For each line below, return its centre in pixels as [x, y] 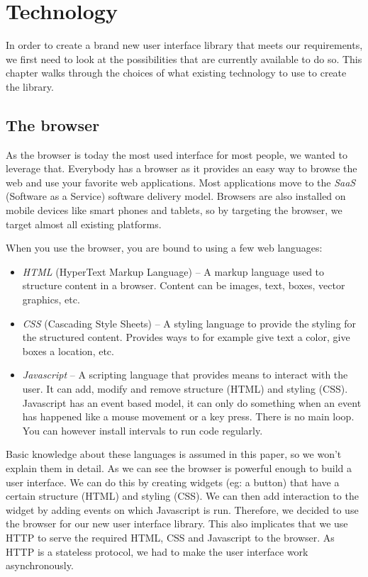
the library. [30, 86]
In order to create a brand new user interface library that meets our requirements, [184, 45]
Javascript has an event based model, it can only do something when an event [192, 402]
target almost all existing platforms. [84, 224]
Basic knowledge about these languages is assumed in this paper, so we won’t [174, 454]
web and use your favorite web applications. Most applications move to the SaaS [181, 182]
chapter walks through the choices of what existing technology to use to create [176, 73]
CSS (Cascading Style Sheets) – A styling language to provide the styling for [189, 323]
